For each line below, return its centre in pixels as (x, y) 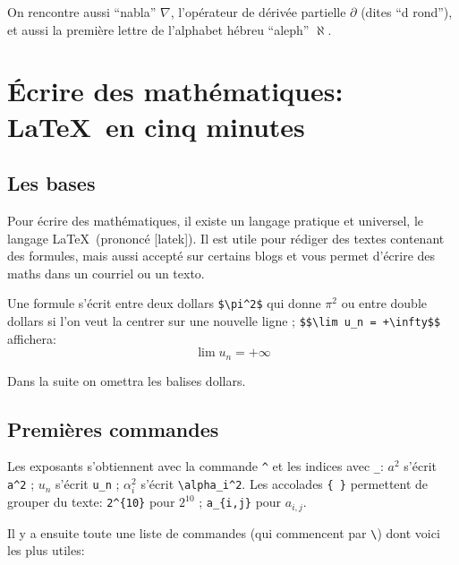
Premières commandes (113, 428)
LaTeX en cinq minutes (156, 126)
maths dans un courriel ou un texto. (106, 273)
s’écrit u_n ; (88, 484)
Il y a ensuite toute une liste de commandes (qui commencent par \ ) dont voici (224, 532)
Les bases (51, 183)
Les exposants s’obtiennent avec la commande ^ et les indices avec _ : (195, 466)
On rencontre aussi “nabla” (82, 12)
